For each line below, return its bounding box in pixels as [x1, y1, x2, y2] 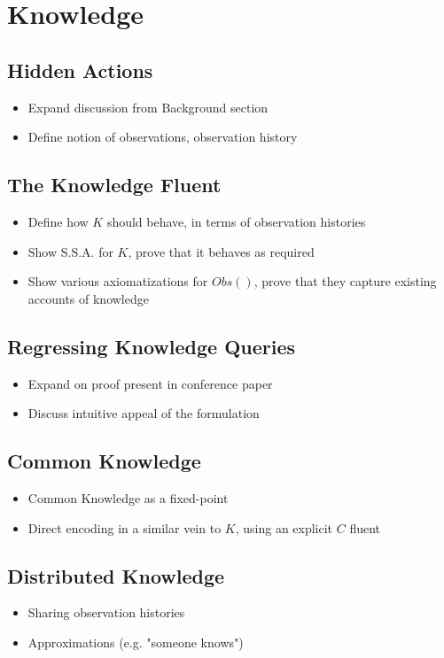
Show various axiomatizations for [27, 272, 208, 290]
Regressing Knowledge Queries [7, 332, 296, 360]
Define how [27, 212, 89, 230]
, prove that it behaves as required [128, 242, 315, 260]
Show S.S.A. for [27, 242, 113, 260]
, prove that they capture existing [253, 272, 437, 290]
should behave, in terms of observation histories [106, 212, 366, 230]
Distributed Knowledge [7, 561, 225, 589]
